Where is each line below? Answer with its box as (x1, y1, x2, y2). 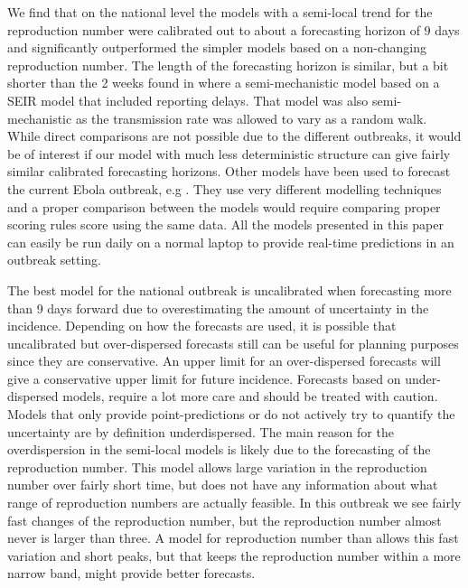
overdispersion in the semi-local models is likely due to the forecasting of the (7, 440, 431, 459)
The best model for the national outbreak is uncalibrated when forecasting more (7, 280, 452, 299)
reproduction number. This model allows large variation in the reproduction (7, 457, 427, 476)
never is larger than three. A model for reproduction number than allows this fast (7, 528, 459, 547)
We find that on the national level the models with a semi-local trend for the (7, 3, 433, 21)
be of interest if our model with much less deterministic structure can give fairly (7, 144, 451, 163)
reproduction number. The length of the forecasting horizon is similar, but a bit (7, 55, 449, 74)
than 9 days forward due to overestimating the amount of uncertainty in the (7, 298, 429, 317)
